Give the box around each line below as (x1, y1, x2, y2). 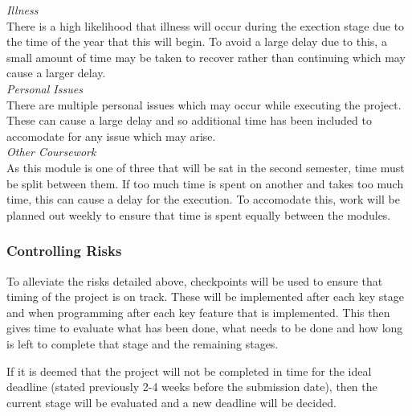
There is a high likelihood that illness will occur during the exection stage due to (6, 17, 405, 34)
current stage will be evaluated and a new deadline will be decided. (6, 393, 337, 410)
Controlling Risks (6, 241, 122, 261)
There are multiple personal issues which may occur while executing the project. (6, 96, 402, 113)
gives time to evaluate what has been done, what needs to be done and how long (6, 319, 403, 336)
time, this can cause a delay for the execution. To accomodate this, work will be (6, 191, 400, 208)
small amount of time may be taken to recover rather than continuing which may (6, 48, 406, 65)
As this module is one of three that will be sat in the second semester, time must (6, 159, 405, 175)
